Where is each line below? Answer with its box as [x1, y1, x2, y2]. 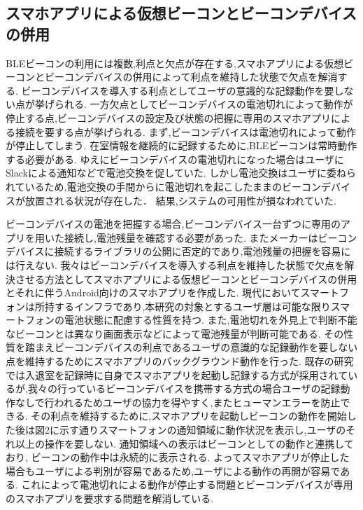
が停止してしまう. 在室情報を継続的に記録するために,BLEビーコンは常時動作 [6, 138, 357, 153]
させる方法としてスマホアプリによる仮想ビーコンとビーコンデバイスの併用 [15, 271, 357, 286]
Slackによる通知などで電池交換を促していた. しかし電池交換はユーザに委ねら [6, 165, 357, 180]
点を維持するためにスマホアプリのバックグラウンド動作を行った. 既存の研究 [6, 354, 354, 368]
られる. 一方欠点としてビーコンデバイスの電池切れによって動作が [54, 97, 353, 111]
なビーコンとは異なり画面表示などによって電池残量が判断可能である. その [6, 326, 344, 340]
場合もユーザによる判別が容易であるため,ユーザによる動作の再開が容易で [6, 463, 341, 478]
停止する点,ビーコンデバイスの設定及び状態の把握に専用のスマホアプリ [6, 110, 332, 125]
